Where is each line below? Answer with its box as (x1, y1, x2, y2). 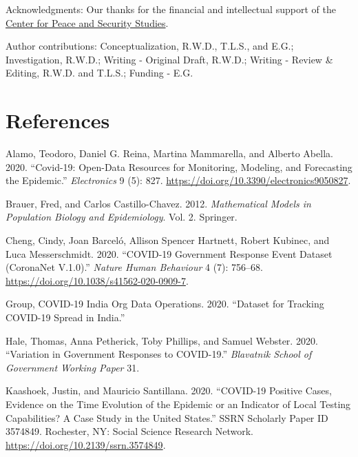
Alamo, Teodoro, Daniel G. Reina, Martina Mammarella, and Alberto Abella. (6, 146, 333, 161)
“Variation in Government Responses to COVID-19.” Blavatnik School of (6, 347, 312, 361)
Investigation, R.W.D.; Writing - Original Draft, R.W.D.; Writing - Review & (6, 52, 333, 66)
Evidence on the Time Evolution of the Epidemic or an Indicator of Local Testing (6, 397, 351, 411)
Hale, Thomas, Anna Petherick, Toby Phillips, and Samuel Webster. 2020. (6, 333, 318, 347)
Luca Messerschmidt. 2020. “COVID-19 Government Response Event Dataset (6, 246, 333, 261)
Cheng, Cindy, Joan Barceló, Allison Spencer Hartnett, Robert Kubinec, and (6, 233, 330, 247)
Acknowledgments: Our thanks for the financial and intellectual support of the (6, 2, 336, 16)
